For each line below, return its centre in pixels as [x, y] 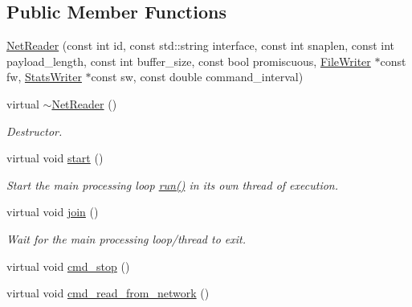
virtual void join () [53, 212]
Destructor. [35, 131]
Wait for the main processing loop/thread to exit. [126, 238]
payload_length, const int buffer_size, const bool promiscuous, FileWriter [189, 61]
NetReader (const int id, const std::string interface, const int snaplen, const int [201, 45]
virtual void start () [55, 158]
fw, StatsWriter [44, 77]
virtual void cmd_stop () [68, 266]
